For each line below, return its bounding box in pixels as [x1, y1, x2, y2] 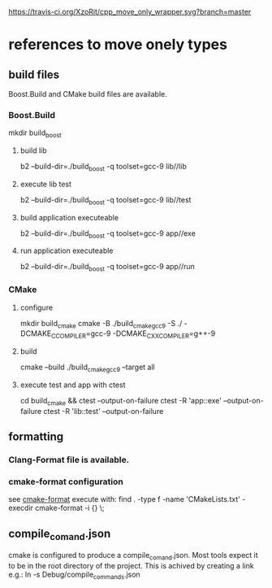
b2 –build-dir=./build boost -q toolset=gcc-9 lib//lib [19, 162, 187, 173]
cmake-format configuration [8, 476, 123, 487]
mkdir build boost [8, 128, 63, 140]
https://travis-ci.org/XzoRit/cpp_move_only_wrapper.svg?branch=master [8, 7, 252, 16]
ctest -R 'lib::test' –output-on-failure [43, 406, 164, 416]
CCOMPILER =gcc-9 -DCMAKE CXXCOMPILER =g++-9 [51, 329, 216, 341]
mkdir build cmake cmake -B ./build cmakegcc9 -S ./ [19, 318, 183, 330]
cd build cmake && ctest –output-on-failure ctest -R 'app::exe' [19, 395, 222, 407]
